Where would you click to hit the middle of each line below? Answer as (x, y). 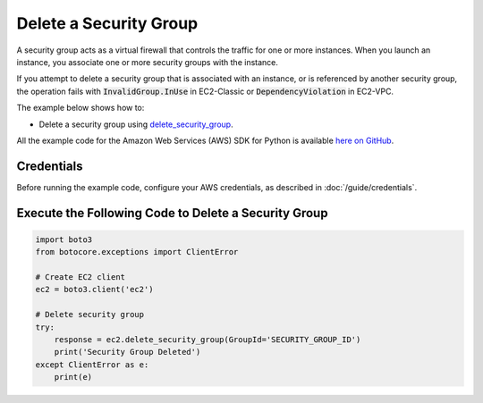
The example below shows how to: (80, 108)
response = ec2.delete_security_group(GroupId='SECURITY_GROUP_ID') (208, 339)
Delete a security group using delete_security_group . (136, 124)
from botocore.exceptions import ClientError (137, 252)
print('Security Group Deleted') (127, 352)
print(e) (73, 377)
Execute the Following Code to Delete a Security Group (172, 213)
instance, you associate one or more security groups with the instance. (148, 62)
